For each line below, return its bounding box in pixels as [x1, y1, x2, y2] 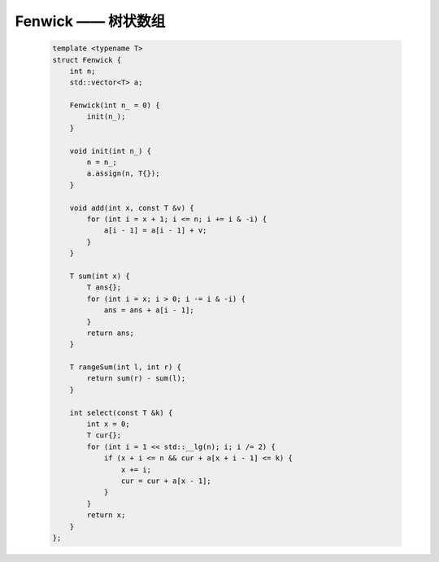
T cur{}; [86, 431, 122, 440]
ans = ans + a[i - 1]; [103, 306, 194, 315]
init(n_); [86, 112, 126, 121]
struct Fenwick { [52, 55, 122, 64]
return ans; [86, 328, 134, 338]
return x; [86, 511, 126, 520]
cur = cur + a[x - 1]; [120, 476, 211, 486]
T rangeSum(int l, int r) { [69, 363, 182, 372]
